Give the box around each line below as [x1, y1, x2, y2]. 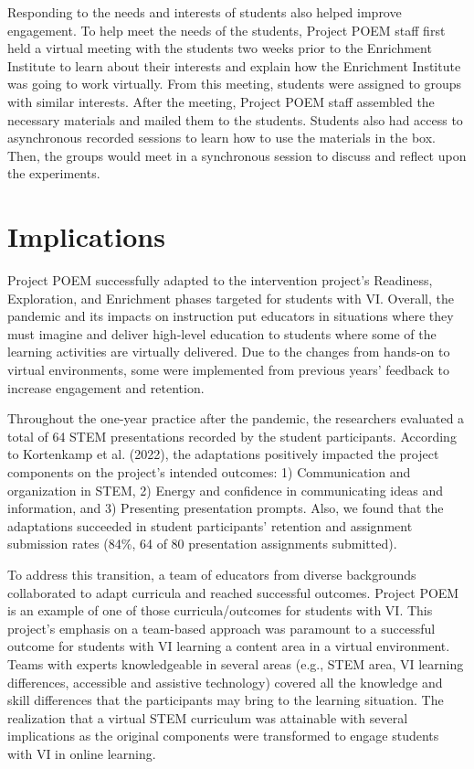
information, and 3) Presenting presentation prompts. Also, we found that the [7, 498, 444, 518]
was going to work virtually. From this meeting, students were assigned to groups [7, 74, 462, 93]
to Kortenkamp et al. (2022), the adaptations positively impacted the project [7, 444, 439, 464]
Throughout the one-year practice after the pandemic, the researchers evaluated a [7, 409, 465, 428]
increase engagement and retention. [7, 378, 205, 397]
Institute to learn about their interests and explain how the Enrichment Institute [7, 56, 461, 75]
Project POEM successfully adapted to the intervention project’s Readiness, [7, 271, 433, 290]
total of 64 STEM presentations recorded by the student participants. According [7, 426, 457, 445]
